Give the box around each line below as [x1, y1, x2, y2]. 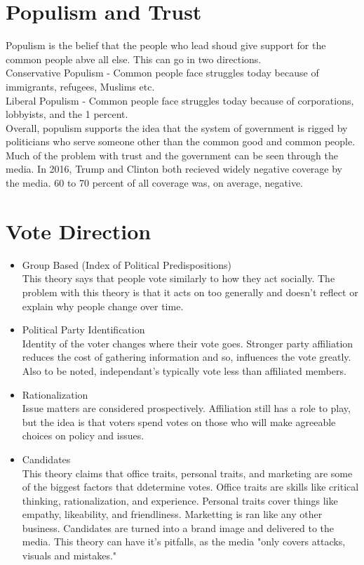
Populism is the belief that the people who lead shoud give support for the [6, 38, 326, 53]
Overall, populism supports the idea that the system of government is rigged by [6, 120, 348, 135]
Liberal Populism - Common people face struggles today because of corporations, [6, 93, 354, 107]
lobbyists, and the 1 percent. [6, 107, 128, 121]
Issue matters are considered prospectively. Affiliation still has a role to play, [22, 401, 351, 416]
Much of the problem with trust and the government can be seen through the [6, 147, 338, 162]
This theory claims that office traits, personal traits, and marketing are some [22, 465, 353, 480]
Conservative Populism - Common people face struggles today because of [6, 65, 319, 80]
